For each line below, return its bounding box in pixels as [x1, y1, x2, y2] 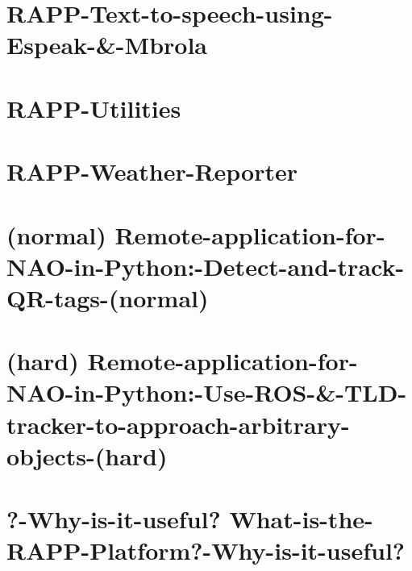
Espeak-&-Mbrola [6, 28, 207, 61]
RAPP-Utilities [6, 91, 181, 124]
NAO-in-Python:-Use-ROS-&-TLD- [6, 376, 407, 409]
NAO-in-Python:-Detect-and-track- [6, 249, 405, 282]
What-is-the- [229, 502, 373, 536]
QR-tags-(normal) [6, 281, 209, 314]
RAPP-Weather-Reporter [6, 155, 298, 188]
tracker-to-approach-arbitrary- [6, 407, 350, 440]
